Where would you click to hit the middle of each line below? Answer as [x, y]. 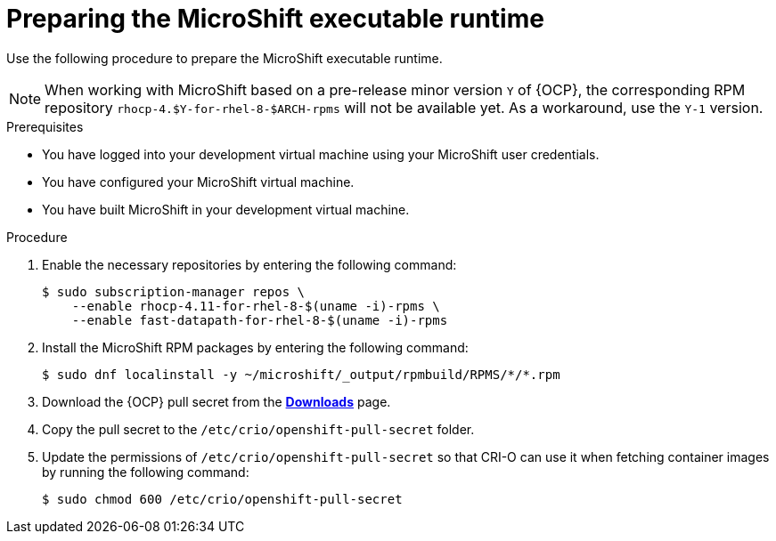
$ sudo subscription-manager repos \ [174, 291]
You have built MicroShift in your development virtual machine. [226, 209]
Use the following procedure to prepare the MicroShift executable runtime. [225, 58]
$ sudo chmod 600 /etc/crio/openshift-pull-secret [222, 499]
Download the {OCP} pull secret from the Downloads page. [216, 401]
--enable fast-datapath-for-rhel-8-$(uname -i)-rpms [260, 320]
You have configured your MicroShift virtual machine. [198, 182]
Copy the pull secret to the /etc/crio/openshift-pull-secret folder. [258, 429]
